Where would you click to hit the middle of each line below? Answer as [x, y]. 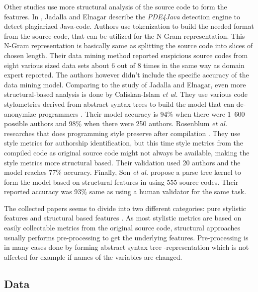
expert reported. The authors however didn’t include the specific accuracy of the [127, 75]
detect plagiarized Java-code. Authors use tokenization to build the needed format [129, 26]
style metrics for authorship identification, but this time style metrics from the [124, 143]
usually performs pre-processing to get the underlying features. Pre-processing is [126, 237]
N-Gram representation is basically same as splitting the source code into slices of [129, 45]
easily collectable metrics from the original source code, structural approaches [122, 228]
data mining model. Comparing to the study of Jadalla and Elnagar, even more [125, 84]
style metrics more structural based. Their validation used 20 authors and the [122, 162]
